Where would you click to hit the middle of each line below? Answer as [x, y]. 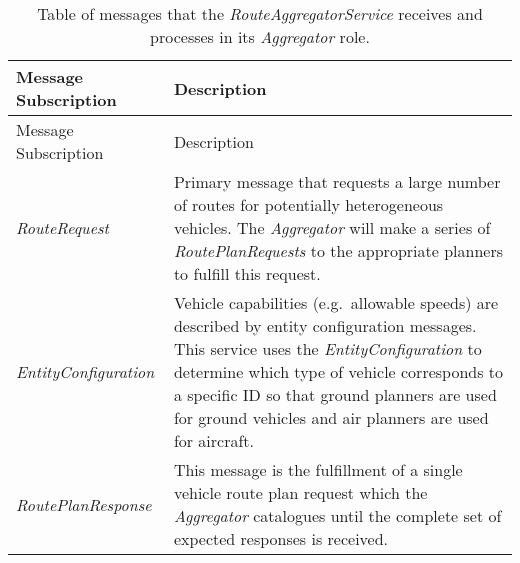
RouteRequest [62, 227]
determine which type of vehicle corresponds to [338, 371]
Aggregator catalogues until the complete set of [337, 515]
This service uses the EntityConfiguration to [327, 348]
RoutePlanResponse [84, 504]
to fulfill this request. [247, 273]
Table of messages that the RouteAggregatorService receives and [260, 13]
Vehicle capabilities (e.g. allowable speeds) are [336, 302]
